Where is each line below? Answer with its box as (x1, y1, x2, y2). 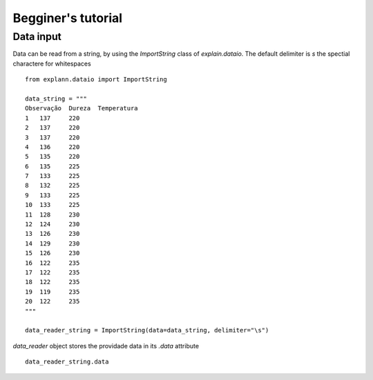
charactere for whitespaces (12, 59, 91, 68)
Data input (12, 30, 62, 43)
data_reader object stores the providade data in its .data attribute (12, 341, 200, 350)
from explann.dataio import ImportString (25, 76, 167, 83)
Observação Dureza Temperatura (25, 104, 138, 112)
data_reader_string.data (25, 358, 109, 366)
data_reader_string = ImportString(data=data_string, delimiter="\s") (25, 326, 269, 334)
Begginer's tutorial (12, 10, 123, 26)
